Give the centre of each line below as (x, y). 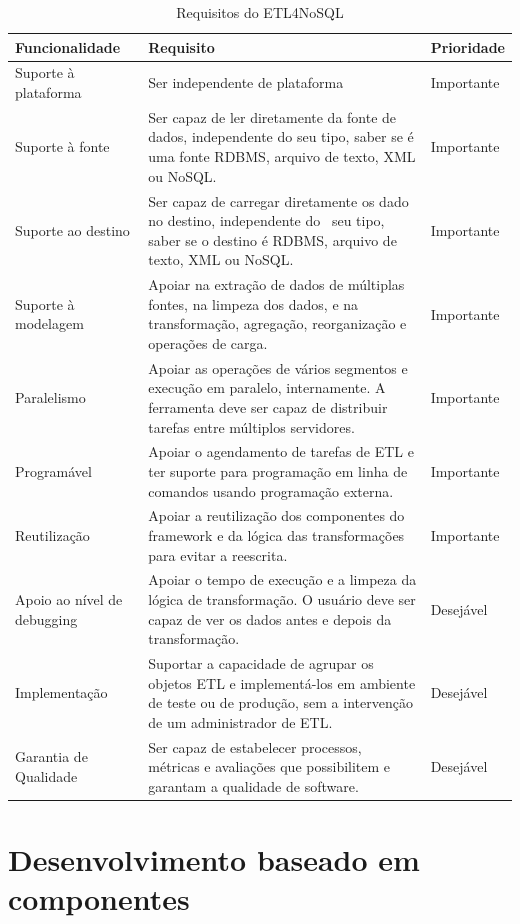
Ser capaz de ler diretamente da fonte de (272, 116)
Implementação (61, 692)
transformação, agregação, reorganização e (277, 323)
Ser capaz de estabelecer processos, (255, 746)
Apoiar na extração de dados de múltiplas (276, 284)
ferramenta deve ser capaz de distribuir (268, 406)
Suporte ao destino (72, 229)
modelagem (49, 323)
